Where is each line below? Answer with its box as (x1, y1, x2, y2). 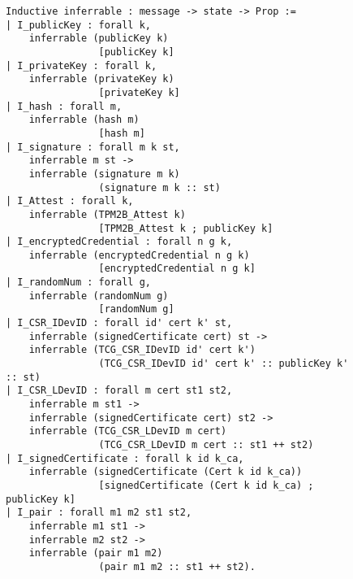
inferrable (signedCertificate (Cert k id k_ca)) (28, 466, 303, 478)
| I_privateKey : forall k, (6, 59, 157, 72)
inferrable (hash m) (28, 114, 140, 126)
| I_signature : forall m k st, (6, 141, 180, 153)
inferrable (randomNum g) (28, 289, 169, 302)
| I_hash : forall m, (6, 100, 123, 112)
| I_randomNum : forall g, (6, 276, 151, 289)
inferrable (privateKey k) (28, 73, 174, 85)
